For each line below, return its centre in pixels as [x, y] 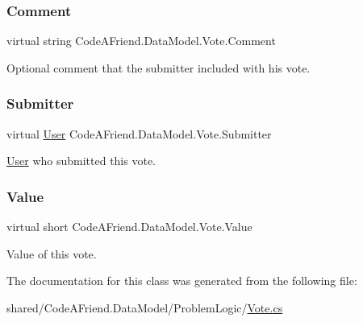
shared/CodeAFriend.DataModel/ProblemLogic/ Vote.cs [145, 307]
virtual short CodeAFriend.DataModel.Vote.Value [129, 227]
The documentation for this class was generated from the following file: [182, 281]
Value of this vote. [52, 253]
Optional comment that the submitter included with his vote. [159, 67]
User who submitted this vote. [81, 161]
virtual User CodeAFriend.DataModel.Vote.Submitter [139, 133]
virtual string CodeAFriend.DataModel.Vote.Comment [141, 41]
